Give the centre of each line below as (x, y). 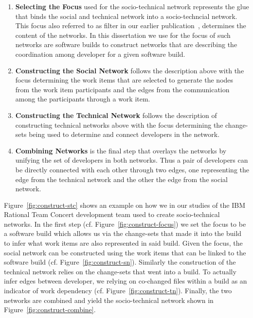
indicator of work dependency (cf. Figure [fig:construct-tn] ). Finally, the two (118, 291)
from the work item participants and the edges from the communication (122, 89)
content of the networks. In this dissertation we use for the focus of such (123, 35)
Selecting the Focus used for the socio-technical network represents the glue (132, 6)
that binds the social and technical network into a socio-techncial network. (126, 16)
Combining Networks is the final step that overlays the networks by (121, 150)
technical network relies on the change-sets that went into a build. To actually (120, 271)
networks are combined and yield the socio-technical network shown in (109, 300)
